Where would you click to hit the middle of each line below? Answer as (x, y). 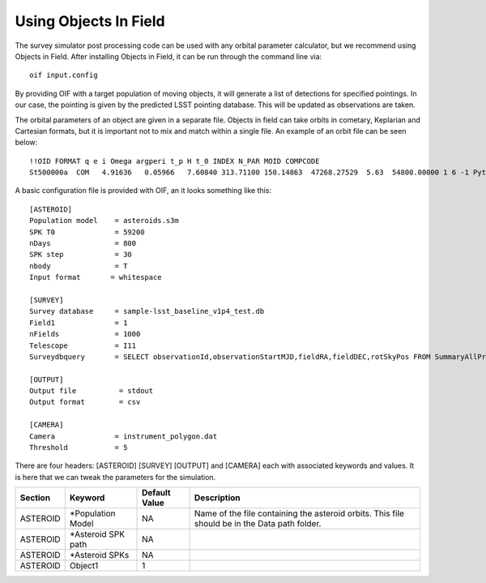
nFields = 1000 (85, 334)
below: (26, 143)
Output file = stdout (92, 391)
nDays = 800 (83, 244)
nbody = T (79, 266)
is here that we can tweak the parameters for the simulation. (115, 477)
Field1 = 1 (79, 323)
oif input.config (64, 75)
